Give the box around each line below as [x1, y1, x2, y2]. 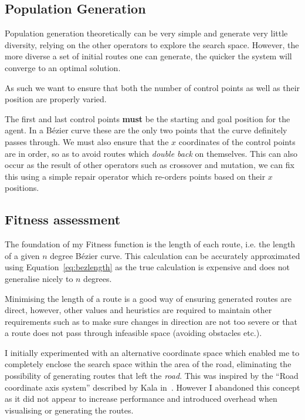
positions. [5, 182, 39, 194]
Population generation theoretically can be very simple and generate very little [5, 27, 288, 39]
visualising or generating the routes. [5, 404, 134, 416]
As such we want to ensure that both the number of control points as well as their [5, 81, 300, 93]
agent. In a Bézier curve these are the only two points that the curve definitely [5, 124, 287, 136]
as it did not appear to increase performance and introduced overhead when [5, 392, 277, 405]
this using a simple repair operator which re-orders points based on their [5, 170, 266, 182]
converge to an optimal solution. [5, 61, 121, 73]
